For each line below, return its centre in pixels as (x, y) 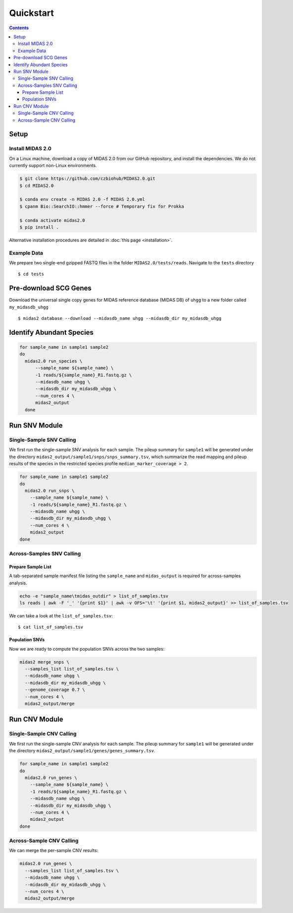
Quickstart (32, 13)
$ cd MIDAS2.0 (37, 185)
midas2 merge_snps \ (44, 662)
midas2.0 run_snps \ (50, 490)
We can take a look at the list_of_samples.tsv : (61, 615)
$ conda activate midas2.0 (52, 220)
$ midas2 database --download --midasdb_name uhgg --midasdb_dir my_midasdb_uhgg (120, 318)
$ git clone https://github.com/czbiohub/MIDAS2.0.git (87, 179)
